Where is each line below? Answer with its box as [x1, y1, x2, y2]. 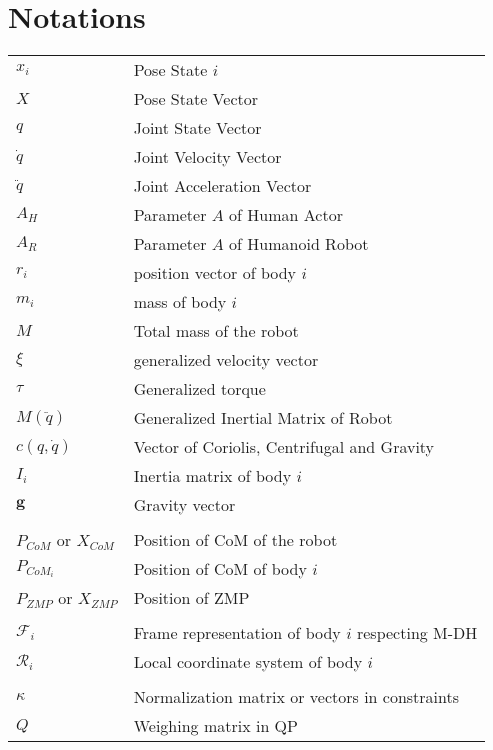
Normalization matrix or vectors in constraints [133, 685, 460, 709]
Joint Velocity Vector [133, 145, 282, 169]
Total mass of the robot [133, 319, 299, 343]
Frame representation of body [133, 621, 341, 645]
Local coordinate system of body [133, 650, 363, 674]
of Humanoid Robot [229, 232, 369, 256]
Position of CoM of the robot [133, 528, 338, 552]
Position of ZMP [133, 586, 250, 610]
